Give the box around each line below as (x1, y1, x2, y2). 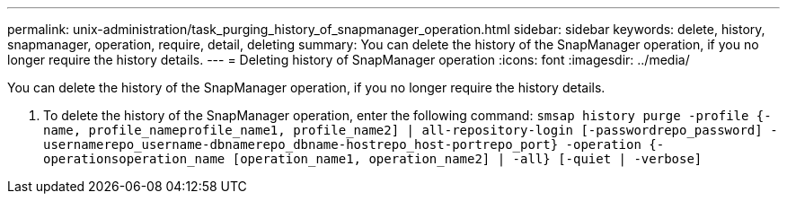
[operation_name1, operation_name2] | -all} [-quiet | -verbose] (232, 152, 703, 166)
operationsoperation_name (43, 152, 225, 166)
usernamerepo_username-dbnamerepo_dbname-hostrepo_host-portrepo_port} (43, 137, 559, 152)
